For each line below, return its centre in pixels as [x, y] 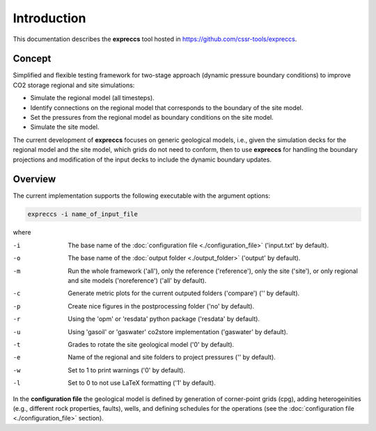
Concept [32, 59]
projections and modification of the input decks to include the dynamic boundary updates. [142, 159]
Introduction [49, 18]
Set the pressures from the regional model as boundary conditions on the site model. [152, 118]
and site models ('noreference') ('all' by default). [137, 281]
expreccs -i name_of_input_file [83, 214]
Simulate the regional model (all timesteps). [92, 98]
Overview [34, 179]
